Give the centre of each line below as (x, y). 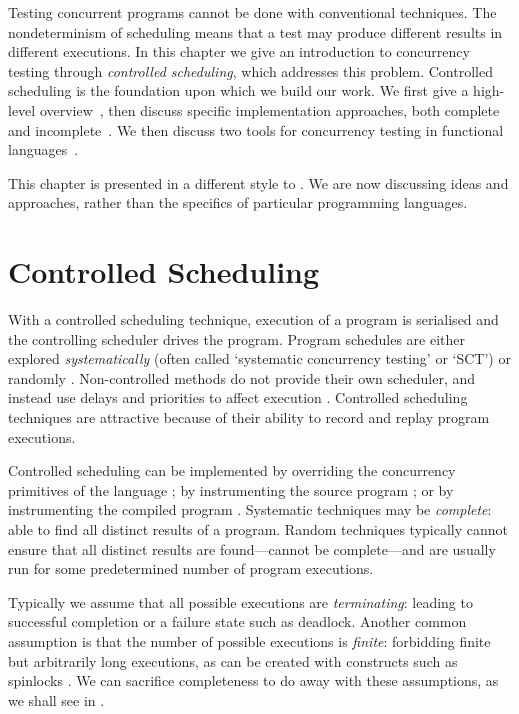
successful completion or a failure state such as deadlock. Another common (237, 621)
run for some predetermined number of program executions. (191, 568)
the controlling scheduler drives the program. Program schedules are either (237, 338)
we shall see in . (56, 699)
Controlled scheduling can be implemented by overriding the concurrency (232, 470)
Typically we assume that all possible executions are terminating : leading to (240, 601)
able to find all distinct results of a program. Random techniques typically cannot (258, 529)
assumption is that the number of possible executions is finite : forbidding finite (249, 640)
